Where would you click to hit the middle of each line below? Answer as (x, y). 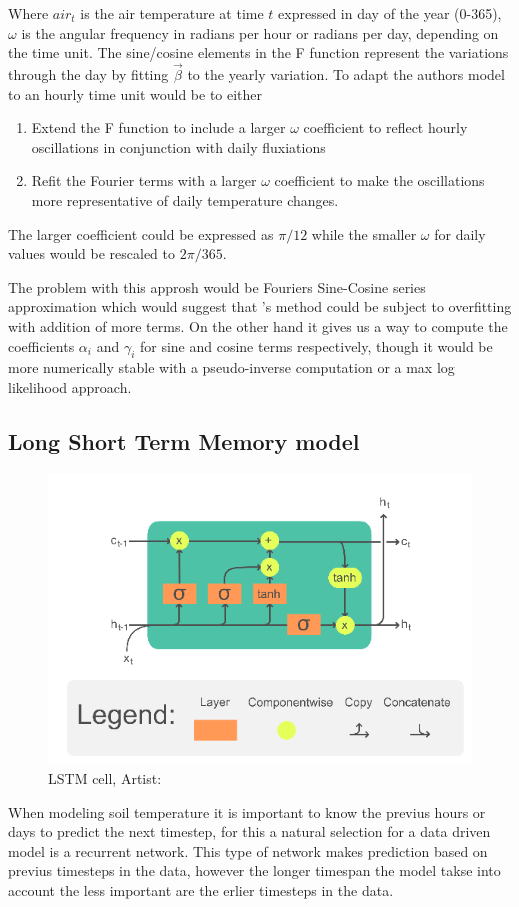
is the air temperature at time (172, 13)
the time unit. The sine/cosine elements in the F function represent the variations (258, 52)
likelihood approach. (70, 386)
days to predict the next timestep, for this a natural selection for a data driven (249, 831)
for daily (460, 233)
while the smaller (364, 233)
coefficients (41, 345)
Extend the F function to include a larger (158, 127)
